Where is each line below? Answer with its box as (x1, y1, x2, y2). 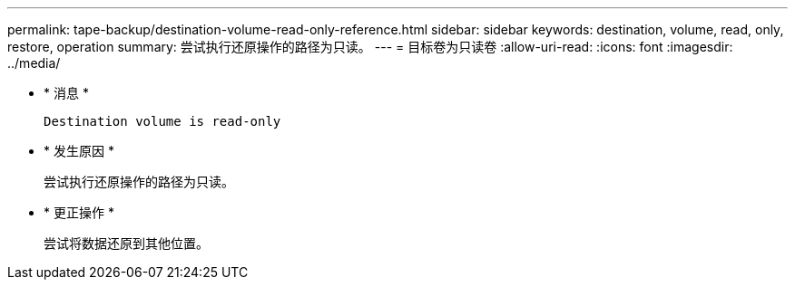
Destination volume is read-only (44, 114, 281, 129)
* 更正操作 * (44, 205, 114, 220)
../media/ (7, 55, 61, 71)
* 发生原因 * (44, 143, 114, 158)
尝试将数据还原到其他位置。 (44, 235, 209, 251)
